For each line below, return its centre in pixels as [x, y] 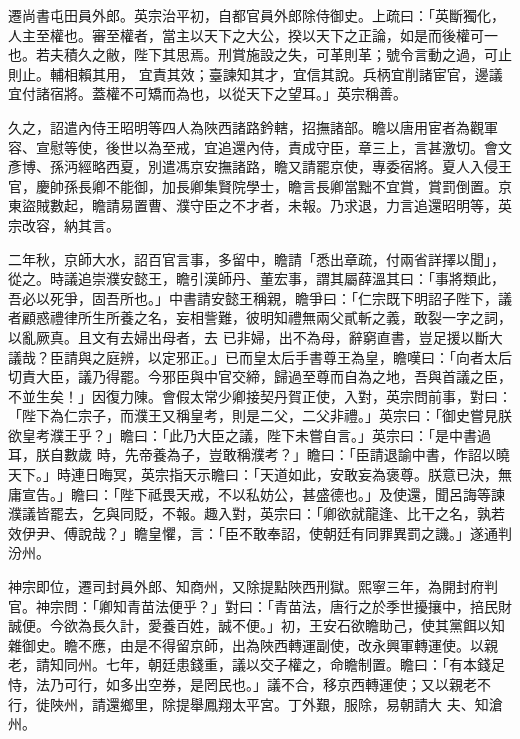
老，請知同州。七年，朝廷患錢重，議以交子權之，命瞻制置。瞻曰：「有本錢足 [256, 664]
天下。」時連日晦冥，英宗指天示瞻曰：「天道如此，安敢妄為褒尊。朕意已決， [253, 474]
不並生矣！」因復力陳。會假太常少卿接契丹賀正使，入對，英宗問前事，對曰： [260, 395]
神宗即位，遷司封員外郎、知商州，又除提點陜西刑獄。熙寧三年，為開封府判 [253, 586]
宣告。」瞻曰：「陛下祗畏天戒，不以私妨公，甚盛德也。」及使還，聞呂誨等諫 [263, 493]
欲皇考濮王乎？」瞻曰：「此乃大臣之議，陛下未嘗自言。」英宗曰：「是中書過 [249, 434]
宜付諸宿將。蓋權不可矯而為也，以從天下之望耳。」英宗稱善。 [207, 93]
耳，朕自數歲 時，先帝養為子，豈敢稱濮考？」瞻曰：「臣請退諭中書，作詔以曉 [259, 454]
